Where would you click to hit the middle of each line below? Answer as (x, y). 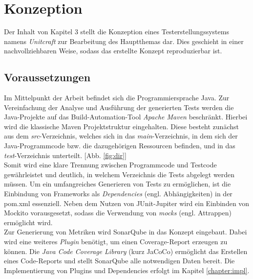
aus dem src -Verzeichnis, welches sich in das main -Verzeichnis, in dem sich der (121, 136)
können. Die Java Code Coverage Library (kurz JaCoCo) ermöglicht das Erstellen (126, 251)
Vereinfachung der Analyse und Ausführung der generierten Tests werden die (119, 107)
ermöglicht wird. (28, 222)
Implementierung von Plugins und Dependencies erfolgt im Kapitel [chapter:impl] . (127, 270)
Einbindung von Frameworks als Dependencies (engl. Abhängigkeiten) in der (118, 194)
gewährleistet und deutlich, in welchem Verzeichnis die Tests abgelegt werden (119, 174)
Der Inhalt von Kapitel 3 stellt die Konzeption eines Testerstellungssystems (116, 32)
